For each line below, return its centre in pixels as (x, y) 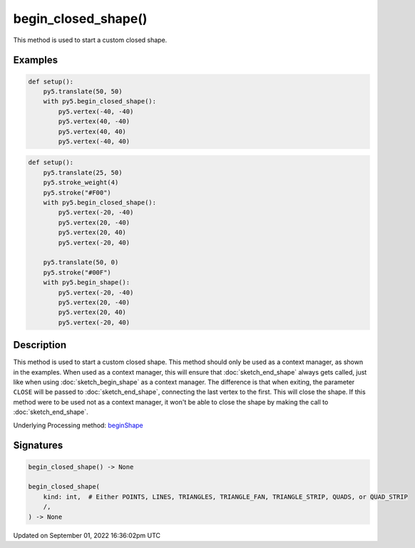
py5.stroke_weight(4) (81, 183)
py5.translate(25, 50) (83, 172)
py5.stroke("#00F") (77, 272)
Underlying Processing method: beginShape (78, 425)
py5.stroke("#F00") (77, 192)
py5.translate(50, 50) (83, 91)
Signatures (38, 446)
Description (40, 345)
